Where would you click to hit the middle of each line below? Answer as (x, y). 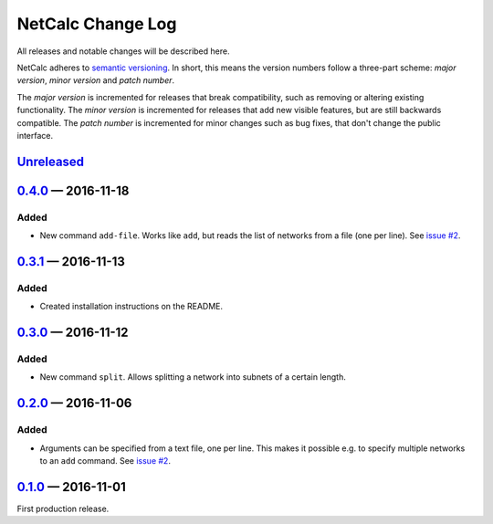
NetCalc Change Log (97, 24)
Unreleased (51, 161)
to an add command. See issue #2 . (105, 460)
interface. (35, 135)
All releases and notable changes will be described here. (123, 51)
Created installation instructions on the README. (131, 307)
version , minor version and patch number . (96, 80)
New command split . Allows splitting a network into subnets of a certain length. (193, 377)
